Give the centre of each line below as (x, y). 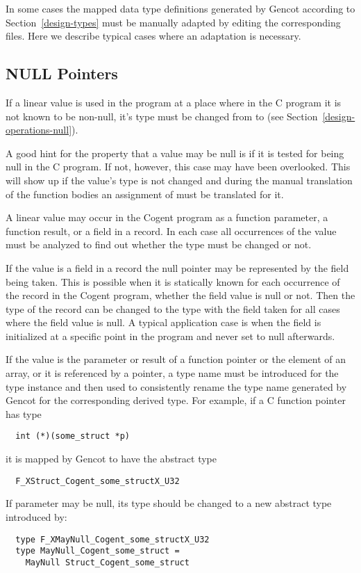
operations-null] (39, 130)
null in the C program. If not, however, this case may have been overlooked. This (178, 167)
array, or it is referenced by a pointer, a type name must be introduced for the (172, 373)
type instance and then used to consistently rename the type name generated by (176, 386)
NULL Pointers (62, 73)
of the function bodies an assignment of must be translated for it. (145, 194)
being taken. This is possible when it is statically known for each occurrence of (173, 281)
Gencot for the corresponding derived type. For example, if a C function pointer (176, 400)
